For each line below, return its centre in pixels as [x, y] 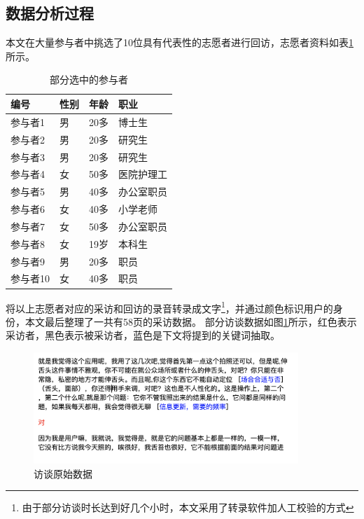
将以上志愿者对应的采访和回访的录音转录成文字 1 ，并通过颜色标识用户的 [169, 307]
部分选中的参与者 [89, 79]
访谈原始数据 [63, 473]
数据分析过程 [50, 13]
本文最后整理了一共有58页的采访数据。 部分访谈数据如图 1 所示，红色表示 [191, 321]
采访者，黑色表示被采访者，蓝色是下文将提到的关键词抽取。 [143, 335]
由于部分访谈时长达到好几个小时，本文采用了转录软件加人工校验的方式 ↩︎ [188, 507]
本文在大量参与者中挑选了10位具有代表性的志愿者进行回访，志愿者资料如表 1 [180, 42]
